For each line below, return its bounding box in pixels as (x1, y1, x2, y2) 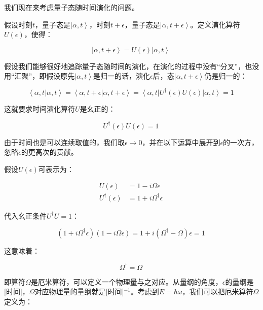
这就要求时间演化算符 (4, 104, 75, 114)
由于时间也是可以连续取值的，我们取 (4, 136, 125, 147)
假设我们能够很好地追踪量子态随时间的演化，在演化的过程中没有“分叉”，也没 (4, 60, 259, 71)
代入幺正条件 (4, 210, 47, 221)
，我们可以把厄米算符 (182, 286, 253, 297)
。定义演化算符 (190, 19, 240, 29)
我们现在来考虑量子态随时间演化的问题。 (4, 2, 139, 12)
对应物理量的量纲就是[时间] (34, 286, 124, 297)
